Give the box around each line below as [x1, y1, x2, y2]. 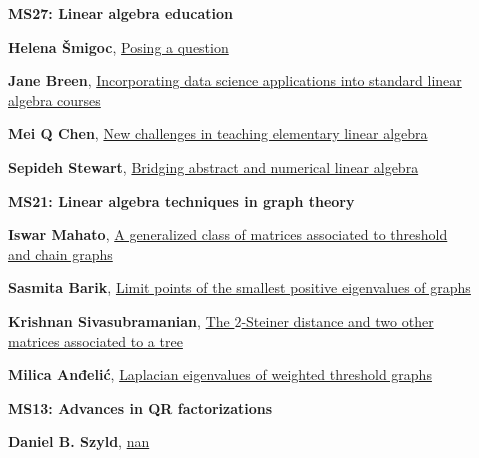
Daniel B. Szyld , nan [8, 431, 150, 452]
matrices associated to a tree [8, 330, 183, 351]
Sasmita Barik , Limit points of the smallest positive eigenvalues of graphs [8, 277, 471, 298]
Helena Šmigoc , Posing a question [8, 36, 229, 57]
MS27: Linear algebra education [8, 3, 233, 23]
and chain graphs [8, 243, 113, 264]
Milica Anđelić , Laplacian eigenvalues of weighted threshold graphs [8, 364, 432, 385]
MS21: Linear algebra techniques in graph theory [8, 190, 355, 211]
